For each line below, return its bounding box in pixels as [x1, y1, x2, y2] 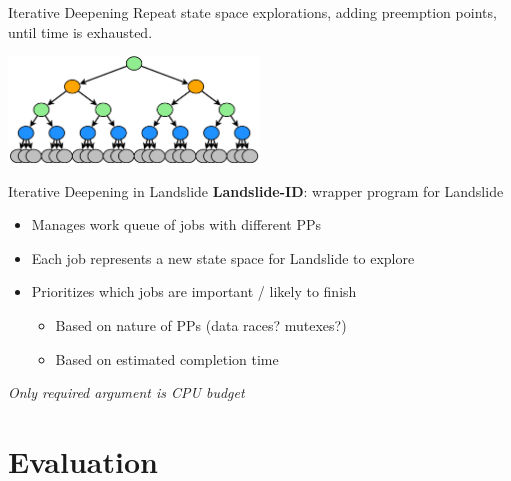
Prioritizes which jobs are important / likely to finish [31, 281, 357, 302]
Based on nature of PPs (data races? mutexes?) [55, 315, 347, 336]
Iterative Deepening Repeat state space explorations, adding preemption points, [8, 2, 497, 22]
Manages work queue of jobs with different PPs [31, 214, 322, 235]
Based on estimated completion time [55, 348, 279, 369]
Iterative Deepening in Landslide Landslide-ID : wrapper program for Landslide [8, 180, 504, 201]
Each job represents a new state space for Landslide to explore [31, 247, 415, 268]
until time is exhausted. [8, 21, 153, 42]
